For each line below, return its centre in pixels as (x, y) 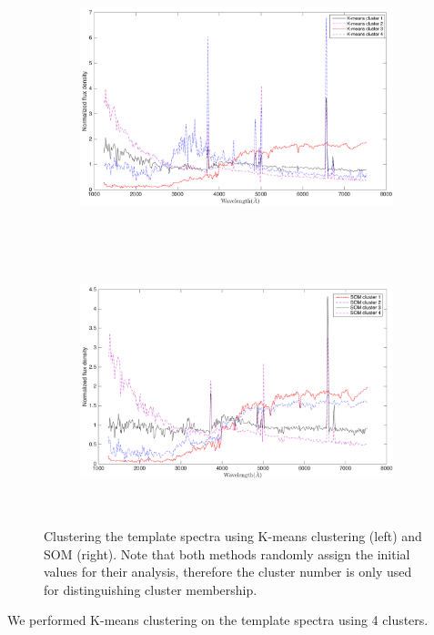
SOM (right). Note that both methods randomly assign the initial (227, 553)
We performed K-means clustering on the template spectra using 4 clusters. (218, 620)
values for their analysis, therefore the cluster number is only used (228, 572)
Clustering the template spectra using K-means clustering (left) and (233, 536)
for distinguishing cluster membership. (151, 589)
